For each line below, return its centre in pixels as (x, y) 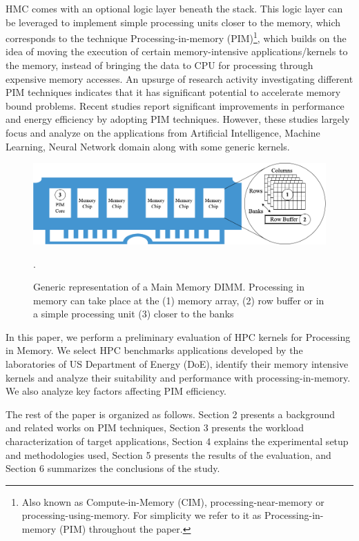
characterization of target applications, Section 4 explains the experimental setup (177, 441)
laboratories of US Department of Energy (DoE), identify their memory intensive (177, 364)
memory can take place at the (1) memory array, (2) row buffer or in (179, 300)
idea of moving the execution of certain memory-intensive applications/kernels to (177, 51)
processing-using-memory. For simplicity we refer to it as (142, 515)
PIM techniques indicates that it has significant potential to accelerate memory (173, 92)
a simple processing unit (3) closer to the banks (134, 314)
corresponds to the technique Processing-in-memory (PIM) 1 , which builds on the (176, 37)
